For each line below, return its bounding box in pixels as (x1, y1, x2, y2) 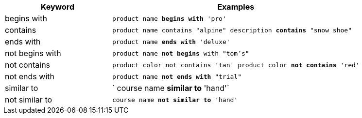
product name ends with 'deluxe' (112, 38, 230, 45)
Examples (217, 2, 255, 12)
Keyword (40, 2, 75, 12)
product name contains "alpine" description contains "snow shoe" (112, 26, 352, 34)
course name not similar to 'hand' (112, 96, 238, 103)
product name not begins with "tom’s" (112, 49, 249, 57)
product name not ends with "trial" (112, 73, 242, 80)
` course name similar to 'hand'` (112, 83, 229, 93)
